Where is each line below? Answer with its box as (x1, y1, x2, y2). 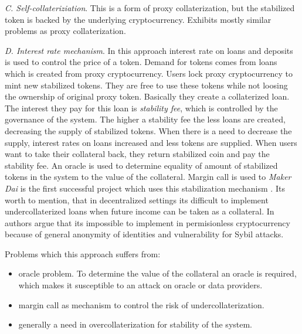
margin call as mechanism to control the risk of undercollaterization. (18, 298, 264, 311)
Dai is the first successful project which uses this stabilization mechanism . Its (5, 182, 285, 194)
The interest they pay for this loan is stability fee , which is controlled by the (5, 101, 278, 114)
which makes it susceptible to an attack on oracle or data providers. (18, 279, 263, 291)
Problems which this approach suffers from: (5, 247, 161, 260)
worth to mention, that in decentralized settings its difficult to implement (5, 193, 269, 206)
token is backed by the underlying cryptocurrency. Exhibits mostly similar (5, 13, 272, 25)
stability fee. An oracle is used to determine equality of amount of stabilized (5, 159, 278, 171)
